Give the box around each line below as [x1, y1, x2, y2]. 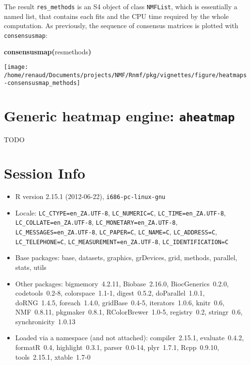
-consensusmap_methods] [4, 80, 80, 87]
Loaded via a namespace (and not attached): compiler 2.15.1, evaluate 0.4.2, [15, 332, 244, 343]
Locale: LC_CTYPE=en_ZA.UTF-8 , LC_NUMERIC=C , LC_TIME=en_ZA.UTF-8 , [15, 207, 226, 217]
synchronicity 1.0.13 [15, 316, 76, 326]
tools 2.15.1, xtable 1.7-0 [15, 351, 91, 362]
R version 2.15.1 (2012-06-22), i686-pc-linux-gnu [15, 191, 166, 201]
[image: [4, 64, 29, 71]
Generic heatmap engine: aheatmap [4, 106, 235, 126]
